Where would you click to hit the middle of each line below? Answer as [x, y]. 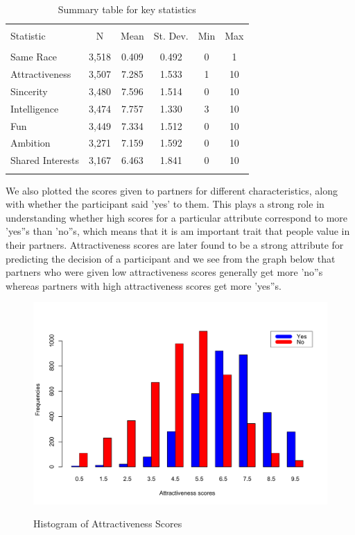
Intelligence [35, 108]
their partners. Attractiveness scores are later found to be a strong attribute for [175, 244]
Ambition [31, 143]
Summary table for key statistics [127, 9]
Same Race [34, 57]
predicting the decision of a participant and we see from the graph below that [171, 258]
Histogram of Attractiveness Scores [108, 524]
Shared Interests [45, 160]
